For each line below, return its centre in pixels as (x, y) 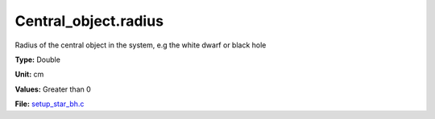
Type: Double (37, 59)
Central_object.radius (89, 21)
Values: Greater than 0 (53, 89)
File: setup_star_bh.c (50, 104)
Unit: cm (29, 74)
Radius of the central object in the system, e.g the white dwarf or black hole (141, 45)
